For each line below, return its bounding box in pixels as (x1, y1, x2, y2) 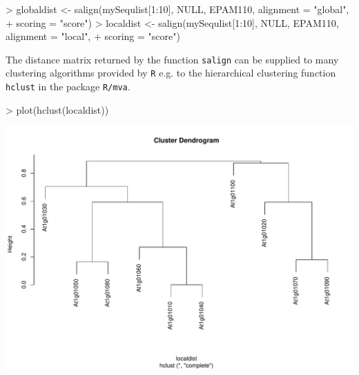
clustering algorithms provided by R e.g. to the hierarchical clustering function (6, 65, 336, 80)
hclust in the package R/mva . (6, 79, 130, 94)
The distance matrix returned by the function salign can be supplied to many (6, 52, 339, 66)
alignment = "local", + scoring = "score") (6, 29, 180, 43)
